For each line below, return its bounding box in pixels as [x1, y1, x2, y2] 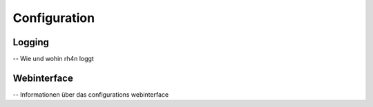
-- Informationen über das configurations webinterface [12, 90, 169, 99]
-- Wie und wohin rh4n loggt [12, 55, 95, 63]
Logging [12, 36, 50, 48]
